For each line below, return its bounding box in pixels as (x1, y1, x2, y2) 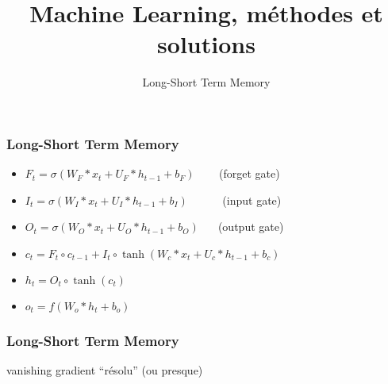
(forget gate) (218, 165, 280, 182)
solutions (157, 28, 255, 60)
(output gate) (217, 218, 284, 235)
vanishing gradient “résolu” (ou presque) (6, 362, 203, 378)
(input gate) (222, 191, 282, 208)
